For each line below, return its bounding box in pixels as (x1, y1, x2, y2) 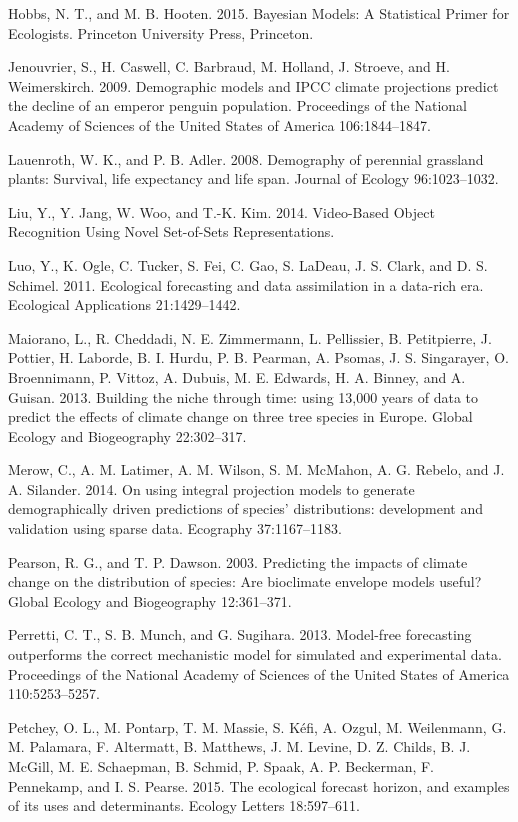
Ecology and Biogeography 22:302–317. (8, 425, 247, 446)
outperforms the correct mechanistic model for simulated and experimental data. (8, 644, 502, 665)
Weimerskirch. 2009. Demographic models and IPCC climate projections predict (8, 75, 499, 96)
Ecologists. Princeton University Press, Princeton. (8, 22, 314, 43)
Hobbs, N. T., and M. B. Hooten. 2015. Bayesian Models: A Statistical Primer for (8, 3, 510, 23)
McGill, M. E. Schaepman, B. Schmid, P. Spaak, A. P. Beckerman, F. (8, 756, 435, 776)
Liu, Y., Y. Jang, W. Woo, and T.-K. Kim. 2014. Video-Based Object (8, 201, 435, 222)
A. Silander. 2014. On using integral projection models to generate (8, 478, 415, 499)
